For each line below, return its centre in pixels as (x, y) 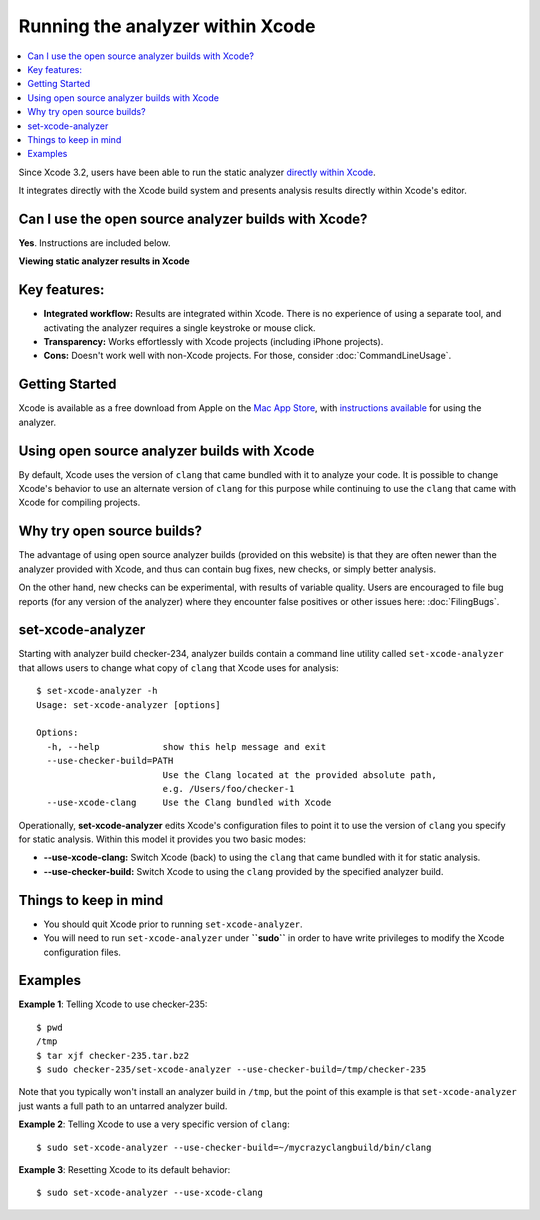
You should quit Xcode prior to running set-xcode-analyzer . (173, 924)
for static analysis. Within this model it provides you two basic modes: (162, 839)
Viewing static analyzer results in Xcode (104, 261)
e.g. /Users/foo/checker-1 (228, 788)
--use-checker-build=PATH (110, 761)
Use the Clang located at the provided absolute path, (299, 774)
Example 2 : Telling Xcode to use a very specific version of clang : (154, 1124)
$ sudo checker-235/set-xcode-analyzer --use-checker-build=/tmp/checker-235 (231, 1069)
